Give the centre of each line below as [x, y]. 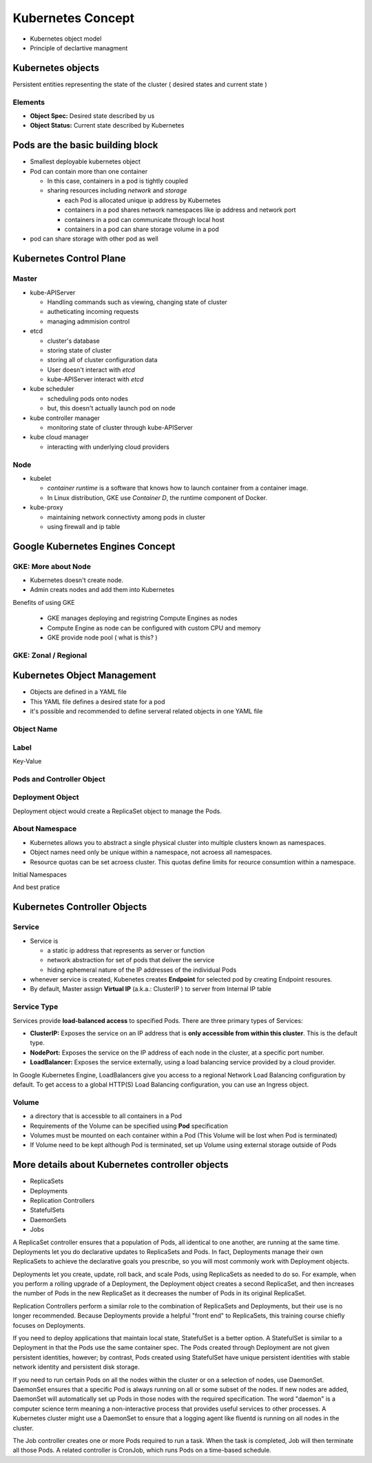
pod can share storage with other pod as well [94, 239]
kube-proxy [46, 508]
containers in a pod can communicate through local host [145, 219]
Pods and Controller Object [59, 779]
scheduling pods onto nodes [88, 398]
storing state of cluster [79, 350]
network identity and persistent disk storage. [76, 1367]
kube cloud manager [59, 437]
